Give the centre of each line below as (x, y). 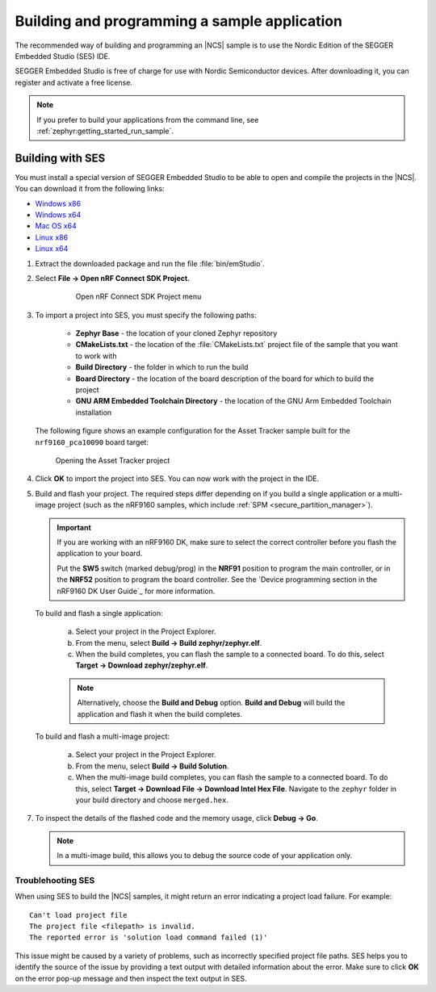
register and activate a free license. (74, 82)
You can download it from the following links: (90, 189)
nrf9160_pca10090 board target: (92, 442)
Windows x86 (58, 203)
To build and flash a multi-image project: (102, 737)
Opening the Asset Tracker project (113, 460)
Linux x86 (52, 237)
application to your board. (100, 554)
